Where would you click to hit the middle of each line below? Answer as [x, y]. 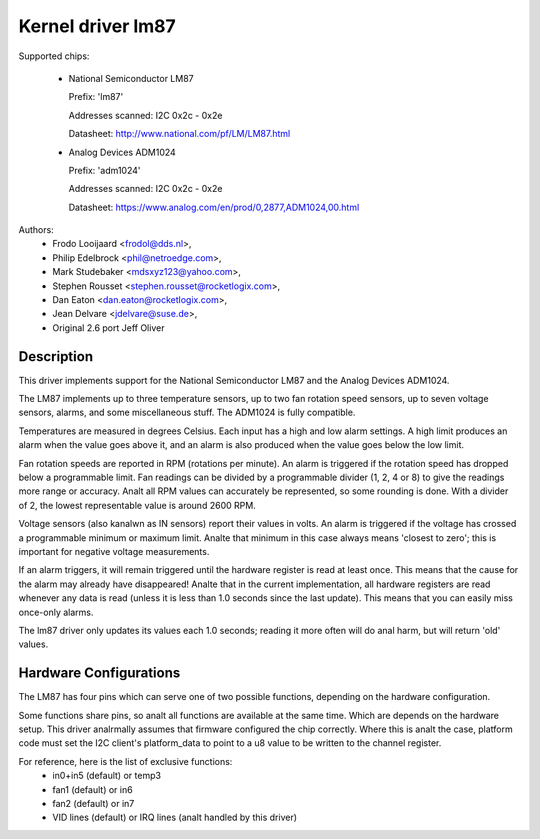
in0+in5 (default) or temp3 [107, 776]
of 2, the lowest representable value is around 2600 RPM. [137, 505]
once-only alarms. [56, 612]
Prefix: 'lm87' [96, 97]
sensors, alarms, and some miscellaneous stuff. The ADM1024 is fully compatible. [187, 412]
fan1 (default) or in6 [93, 789]
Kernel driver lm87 [97, 26]
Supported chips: [54, 56]
